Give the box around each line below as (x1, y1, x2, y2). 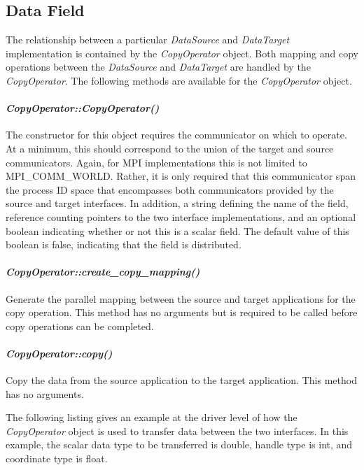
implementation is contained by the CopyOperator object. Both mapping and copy (6, 45, 358, 60)
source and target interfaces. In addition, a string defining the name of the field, (6, 196, 349, 211)
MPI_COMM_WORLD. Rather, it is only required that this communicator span (6, 169, 356, 183)
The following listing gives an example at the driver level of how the (6, 410, 297, 425)
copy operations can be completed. (6, 318, 154, 333)
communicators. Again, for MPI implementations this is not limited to (6, 155, 307, 169)
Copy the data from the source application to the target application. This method (6, 373, 357, 387)
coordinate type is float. (6, 451, 108, 466)
